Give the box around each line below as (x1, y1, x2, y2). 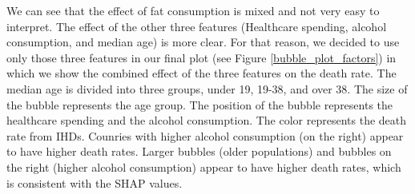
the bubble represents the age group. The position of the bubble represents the (6, 96, 393, 113)
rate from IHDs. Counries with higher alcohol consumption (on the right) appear (6, 127, 404, 144)
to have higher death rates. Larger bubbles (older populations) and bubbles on (6, 143, 392, 160)
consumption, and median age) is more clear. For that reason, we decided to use (6, 34, 400, 50)
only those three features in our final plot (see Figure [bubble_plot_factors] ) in (6, 49, 397, 65)
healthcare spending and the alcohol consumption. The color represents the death (6, 112, 407, 129)
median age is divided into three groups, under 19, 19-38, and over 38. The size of (6, 80, 408, 97)
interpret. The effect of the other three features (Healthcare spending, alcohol (6, 18, 387, 34)
